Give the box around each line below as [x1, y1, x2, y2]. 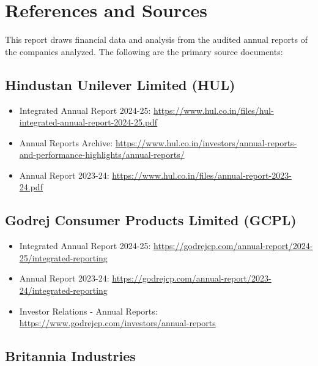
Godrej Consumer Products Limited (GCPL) [5, 211, 297, 230]
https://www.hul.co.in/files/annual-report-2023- [112, 168, 292, 181]
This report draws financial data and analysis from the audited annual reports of [5, 33, 308, 46]
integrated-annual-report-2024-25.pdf [19, 116, 158, 129]
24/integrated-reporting [19, 284, 108, 297]
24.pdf [19, 181, 43, 193]
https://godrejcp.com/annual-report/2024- [153, 239, 313, 252]
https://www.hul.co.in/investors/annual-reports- [115, 136, 297, 149]
